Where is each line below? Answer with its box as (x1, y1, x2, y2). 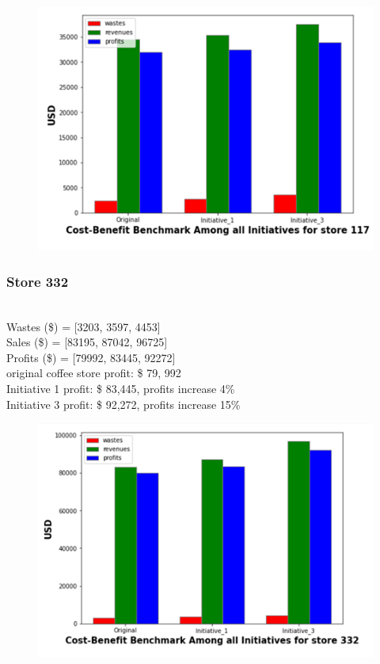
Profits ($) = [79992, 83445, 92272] (6, 349, 176, 365)
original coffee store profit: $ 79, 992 (6, 364, 181, 381)
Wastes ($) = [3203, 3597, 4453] (6, 318, 161, 334)
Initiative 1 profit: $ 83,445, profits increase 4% (6, 380, 235, 397)
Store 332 (6, 271, 69, 291)
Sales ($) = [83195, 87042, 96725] (6, 334, 168, 350)
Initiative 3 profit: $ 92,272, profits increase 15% (6, 395, 241, 412)
